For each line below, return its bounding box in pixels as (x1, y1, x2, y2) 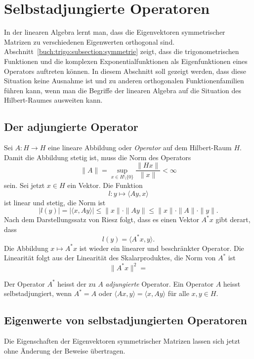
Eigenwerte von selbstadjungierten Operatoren (4, 312, 247, 328)
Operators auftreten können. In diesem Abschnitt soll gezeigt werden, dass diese (4, 65, 246, 76)
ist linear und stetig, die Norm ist (4, 197, 106, 207)
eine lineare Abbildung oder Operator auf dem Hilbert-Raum (47, 142, 232, 153)
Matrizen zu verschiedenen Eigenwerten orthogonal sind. (4, 36, 175, 47)
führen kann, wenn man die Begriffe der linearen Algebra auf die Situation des (4, 85, 242, 95)
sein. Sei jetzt (4, 179, 45, 190)
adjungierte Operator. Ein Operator (105, 278, 213, 289)
